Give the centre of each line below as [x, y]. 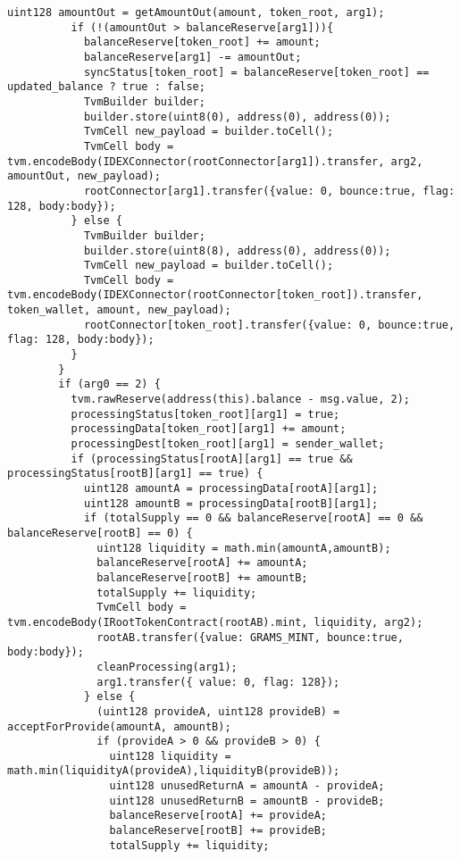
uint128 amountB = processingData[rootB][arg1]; [231, 503]
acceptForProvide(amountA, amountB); [119, 726]
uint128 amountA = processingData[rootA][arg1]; [231, 488]
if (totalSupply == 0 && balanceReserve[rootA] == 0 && [253, 518]
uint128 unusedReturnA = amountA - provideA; [247, 786]
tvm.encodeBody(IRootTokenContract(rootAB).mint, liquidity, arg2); [215, 622]
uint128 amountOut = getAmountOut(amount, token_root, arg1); [196, 13]
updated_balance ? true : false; [106, 87]
